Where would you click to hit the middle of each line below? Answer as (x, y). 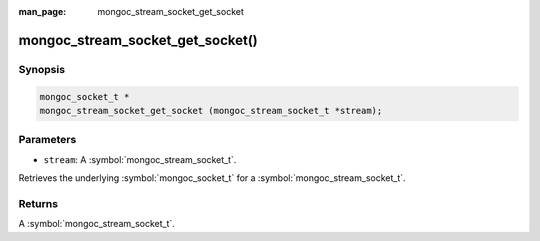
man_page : (42, 11)
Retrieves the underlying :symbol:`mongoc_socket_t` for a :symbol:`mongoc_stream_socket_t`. (212, 178)
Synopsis (41, 69)
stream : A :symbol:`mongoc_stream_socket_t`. (140, 159)
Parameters (47, 140)
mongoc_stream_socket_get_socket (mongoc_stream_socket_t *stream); (211, 110)
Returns (38, 203)
